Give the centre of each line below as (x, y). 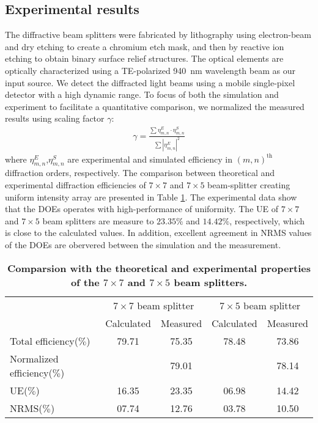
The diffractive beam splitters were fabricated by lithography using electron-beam (158, 35)
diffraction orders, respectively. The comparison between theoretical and (140, 173)
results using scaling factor (55, 118)
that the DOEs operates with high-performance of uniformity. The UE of (142, 209)
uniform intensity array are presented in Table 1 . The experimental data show (151, 197)
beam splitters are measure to (98, 220)
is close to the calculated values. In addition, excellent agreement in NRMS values (158, 233)
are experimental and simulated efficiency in (150, 159)
